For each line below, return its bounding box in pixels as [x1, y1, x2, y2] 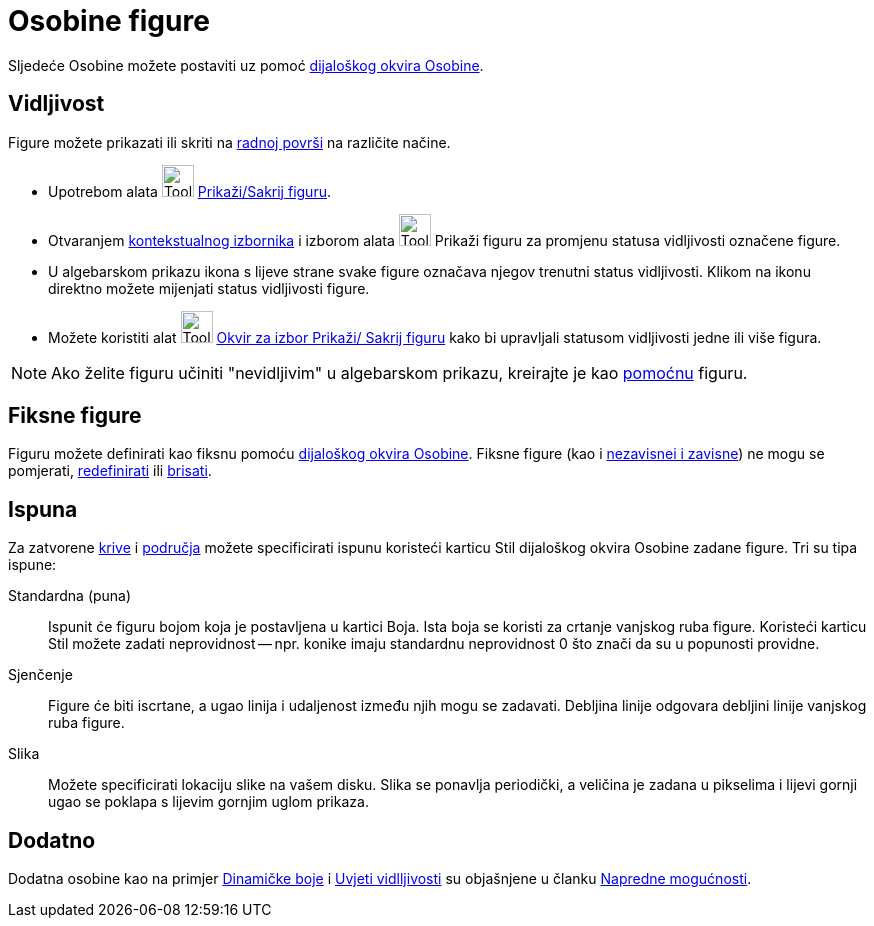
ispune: [8, 556, 57, 574]
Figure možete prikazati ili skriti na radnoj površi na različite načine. [8, 133, 451, 151]
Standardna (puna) [8, 587, 132, 605]
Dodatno [8, 827, 96, 853]
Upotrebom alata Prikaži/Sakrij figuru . [48, 182, 331, 200]
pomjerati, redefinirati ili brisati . [8, 462, 212, 480]
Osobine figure [8, 4, 210, 38]
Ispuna [8, 496, 78, 522]
